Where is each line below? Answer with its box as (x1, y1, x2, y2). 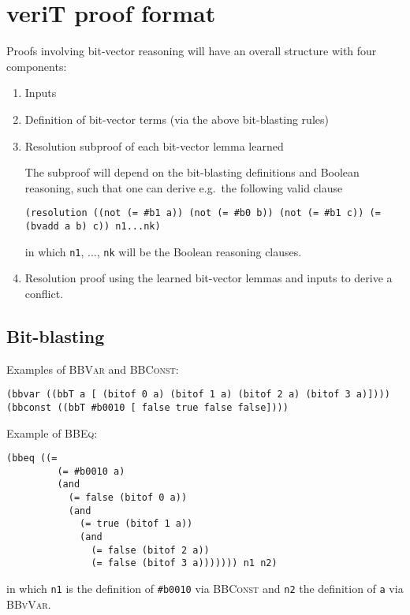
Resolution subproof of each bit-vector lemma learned (24, 137, 284, 154)
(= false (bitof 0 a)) (68, 492, 188, 504)
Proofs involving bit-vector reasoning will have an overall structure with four (6, 43, 377, 59)
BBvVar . (6, 595, 51, 612)
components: (6, 58, 67, 74)
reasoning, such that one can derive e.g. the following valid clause (24, 179, 343, 196)
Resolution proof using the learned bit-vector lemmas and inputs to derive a (24, 270, 393, 286)
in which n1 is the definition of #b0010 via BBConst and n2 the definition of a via (6, 580, 404, 597)
